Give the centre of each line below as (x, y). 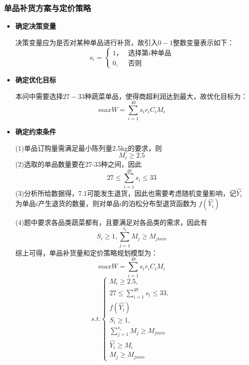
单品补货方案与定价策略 (47, 8)
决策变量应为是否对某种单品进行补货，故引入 (86, 42)
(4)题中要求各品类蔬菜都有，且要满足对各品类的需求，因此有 (111, 222)
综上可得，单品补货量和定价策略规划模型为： (86, 252)
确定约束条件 (36, 132)
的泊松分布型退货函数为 (159, 203)
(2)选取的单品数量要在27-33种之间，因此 (78, 164)
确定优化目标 (36, 79)
